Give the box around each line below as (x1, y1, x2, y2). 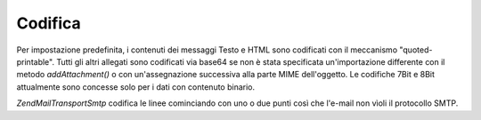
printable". (16, 56, 55, 67)
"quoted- (399, 44, 433, 55)
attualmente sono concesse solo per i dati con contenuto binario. (16, 81, 256, 92)
